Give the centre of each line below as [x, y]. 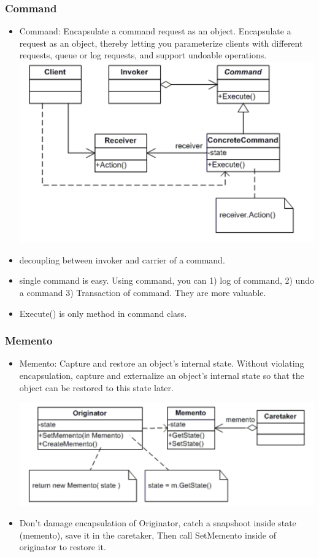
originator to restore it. [63, 547]
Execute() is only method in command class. [103, 313]
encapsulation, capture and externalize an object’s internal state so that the [162, 376]
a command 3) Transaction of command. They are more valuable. [143, 293]
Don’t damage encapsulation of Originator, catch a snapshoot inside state [158, 523]
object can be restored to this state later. [96, 387]
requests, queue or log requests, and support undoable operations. [143, 55]
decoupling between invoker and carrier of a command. [122, 259]
